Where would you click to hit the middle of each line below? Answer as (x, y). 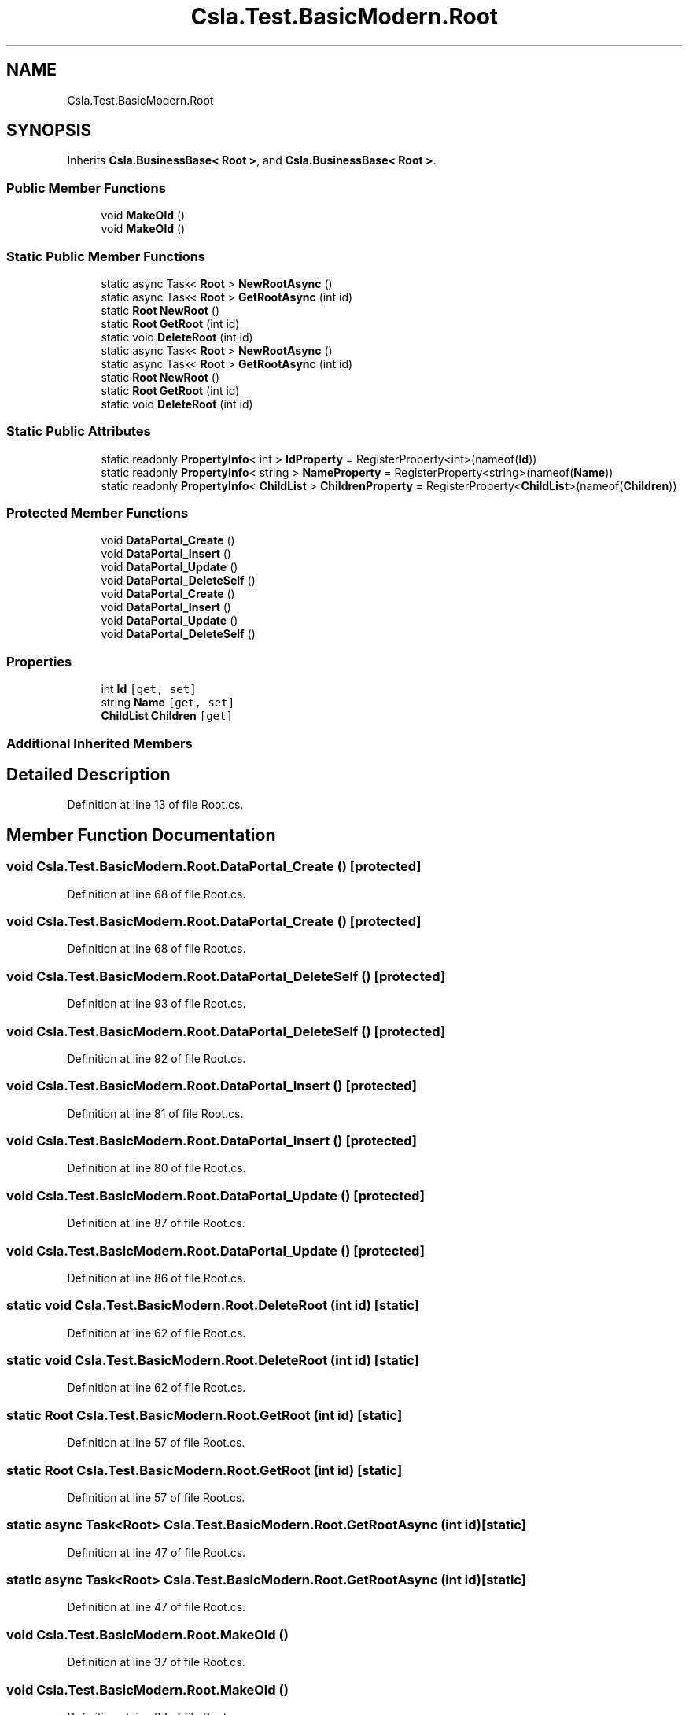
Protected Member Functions (98, 513)
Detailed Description (88, 774)
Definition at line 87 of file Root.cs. (156, 1223)
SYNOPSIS (49, 131)
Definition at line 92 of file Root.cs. (157, 1058)
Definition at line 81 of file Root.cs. (155, 1113)
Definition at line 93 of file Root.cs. (157, 1004)
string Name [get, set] (168, 703)
